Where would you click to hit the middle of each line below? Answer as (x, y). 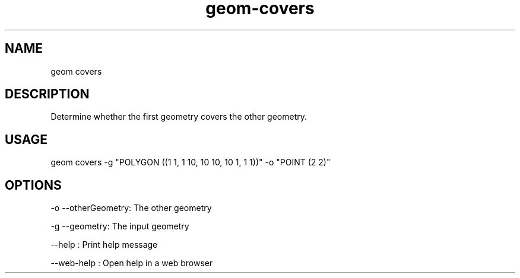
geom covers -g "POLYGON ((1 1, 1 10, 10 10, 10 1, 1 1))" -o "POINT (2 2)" (191, 162)
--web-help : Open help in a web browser (132, 263)
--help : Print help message (104, 245)
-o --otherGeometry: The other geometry (131, 208)
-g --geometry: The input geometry (120, 226)
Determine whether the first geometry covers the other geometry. (179, 117)
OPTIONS (33, 185)
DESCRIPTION (47, 94)
